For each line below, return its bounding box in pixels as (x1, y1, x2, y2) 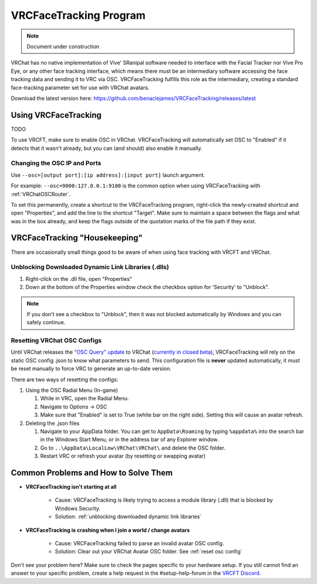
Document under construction (26, 43, 100, 50)
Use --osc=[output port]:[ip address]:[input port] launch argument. (11, 171, 205, 179)
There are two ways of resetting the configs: (11, 376, 119, 383)
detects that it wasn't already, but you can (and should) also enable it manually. (11, 145, 203, 152)
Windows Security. (55, 505, 101, 512)
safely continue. (26, 319, 66, 326)
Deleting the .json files (25, 419, 80, 427)
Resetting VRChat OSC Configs (11, 337, 102, 345)
